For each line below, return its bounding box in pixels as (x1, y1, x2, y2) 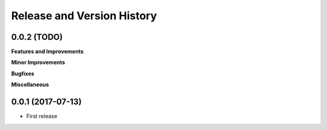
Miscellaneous (11, 81, 50, 88)
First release (26, 113, 58, 120)
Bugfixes (11, 70, 35, 77)
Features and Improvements (11, 48, 84, 55)
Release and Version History (11, 9, 157, 22)
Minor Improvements (11, 59, 65, 66)
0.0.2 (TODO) (11, 32, 63, 42)
